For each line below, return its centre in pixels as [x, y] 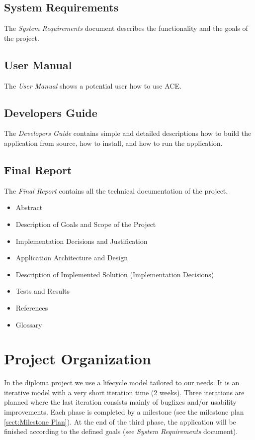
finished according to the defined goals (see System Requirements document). [121, 431]
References [32, 307]
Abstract [29, 207]
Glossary [29, 324]
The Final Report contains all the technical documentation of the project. [116, 190]
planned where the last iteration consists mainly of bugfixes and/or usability [120, 402]
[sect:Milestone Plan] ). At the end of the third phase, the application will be [120, 421]
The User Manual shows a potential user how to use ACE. [93, 85]
